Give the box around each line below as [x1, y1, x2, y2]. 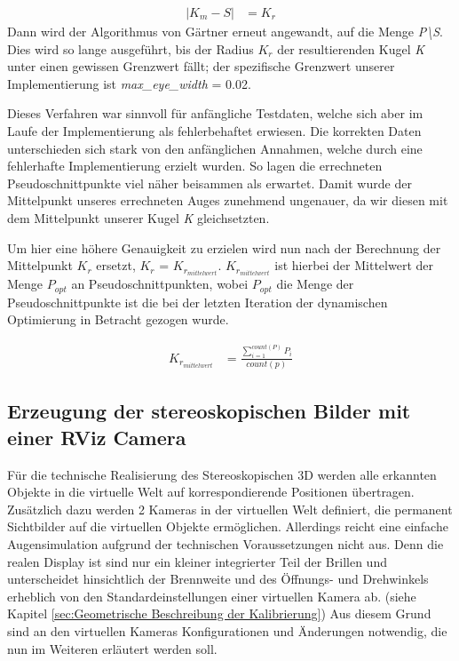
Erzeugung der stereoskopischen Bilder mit [7, 397, 411, 425]
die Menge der [276, 275, 354, 293]
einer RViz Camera [7, 423, 186, 450]
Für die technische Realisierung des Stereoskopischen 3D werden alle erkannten [7, 465, 437, 483]
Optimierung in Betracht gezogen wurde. [7, 310, 229, 329]
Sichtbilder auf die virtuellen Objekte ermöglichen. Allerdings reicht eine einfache [7, 517, 448, 536]
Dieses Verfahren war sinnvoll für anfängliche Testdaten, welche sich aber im [7, 104, 423, 123]
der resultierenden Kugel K [277, 39, 424, 58]
